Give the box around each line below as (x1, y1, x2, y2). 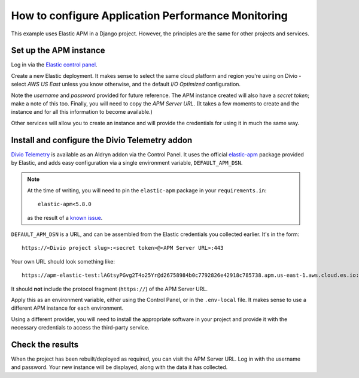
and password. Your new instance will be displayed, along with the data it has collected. (11, 364, 228, 371)
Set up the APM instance (11, 46, 105, 56)
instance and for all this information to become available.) (11, 108, 153, 116)
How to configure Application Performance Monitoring (11, 9, 288, 22)
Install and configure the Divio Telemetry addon (11, 135, 193, 145)
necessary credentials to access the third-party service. (11, 324, 150, 331)
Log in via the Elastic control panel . (11, 61, 98, 68)
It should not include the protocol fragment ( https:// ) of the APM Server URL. (11, 285, 208, 292)
